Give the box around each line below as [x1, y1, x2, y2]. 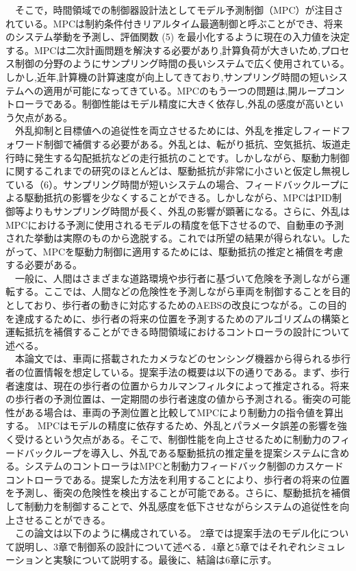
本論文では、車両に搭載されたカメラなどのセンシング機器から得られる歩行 [14, 351, 351, 366]
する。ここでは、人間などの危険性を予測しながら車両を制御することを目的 [14, 284, 351, 299]
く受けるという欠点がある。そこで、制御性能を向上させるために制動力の [5, 432, 331, 446]
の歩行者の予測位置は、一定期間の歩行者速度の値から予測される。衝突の [5, 392, 331, 406]
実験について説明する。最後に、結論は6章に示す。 [53, 553, 277, 567]
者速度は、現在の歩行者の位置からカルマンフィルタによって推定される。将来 [5, 378, 350, 392]
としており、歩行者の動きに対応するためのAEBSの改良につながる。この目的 [5, 298, 347, 312]
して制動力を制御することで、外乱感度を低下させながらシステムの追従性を [5, 498, 340, 513]
